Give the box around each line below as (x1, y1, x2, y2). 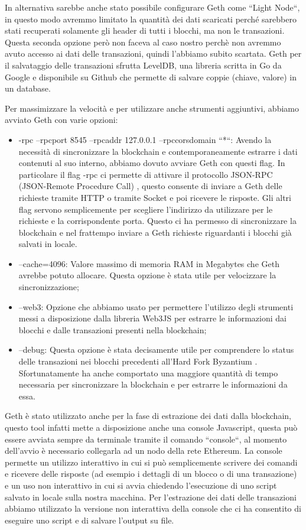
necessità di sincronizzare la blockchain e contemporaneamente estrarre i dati (18, 145, 298, 157)
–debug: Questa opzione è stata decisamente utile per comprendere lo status (18, 343, 294, 356)
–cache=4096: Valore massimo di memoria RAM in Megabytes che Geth (18, 257, 279, 269)
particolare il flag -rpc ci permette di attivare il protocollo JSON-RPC (18, 168, 273, 180)
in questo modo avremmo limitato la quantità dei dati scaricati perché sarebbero (5, 12, 297, 25)
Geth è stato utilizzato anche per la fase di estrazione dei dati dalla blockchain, (5, 409, 291, 422)
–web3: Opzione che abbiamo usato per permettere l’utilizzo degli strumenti (18, 300, 294, 313)
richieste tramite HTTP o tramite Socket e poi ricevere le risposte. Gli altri (18, 191, 291, 203)
